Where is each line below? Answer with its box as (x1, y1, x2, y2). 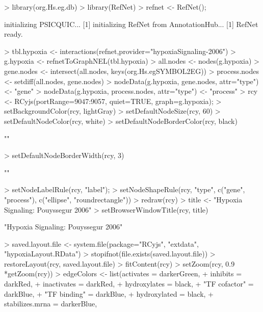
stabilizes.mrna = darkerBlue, (4, 298, 97, 309)
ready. (4, 29, 23, 39)
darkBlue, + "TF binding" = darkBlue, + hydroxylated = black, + (4, 288, 214, 299)
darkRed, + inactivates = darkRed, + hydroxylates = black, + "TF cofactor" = (4, 278, 254, 289)
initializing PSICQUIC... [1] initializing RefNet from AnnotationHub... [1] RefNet (4, 18, 258, 29)
